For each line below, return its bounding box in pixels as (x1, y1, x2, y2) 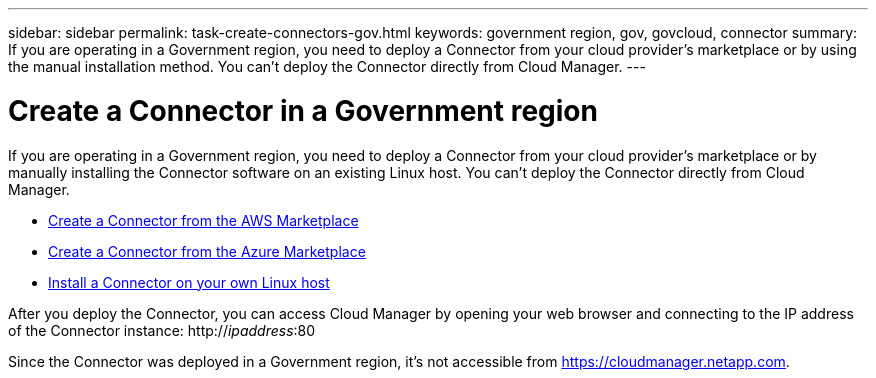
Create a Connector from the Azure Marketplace (48, 242, 366, 260)
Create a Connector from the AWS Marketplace (48, 211, 359, 229)
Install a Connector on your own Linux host (48, 273, 330, 291)
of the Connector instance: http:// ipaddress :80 (8, 321, 316, 339)
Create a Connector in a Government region (8, 93, 598, 128)
